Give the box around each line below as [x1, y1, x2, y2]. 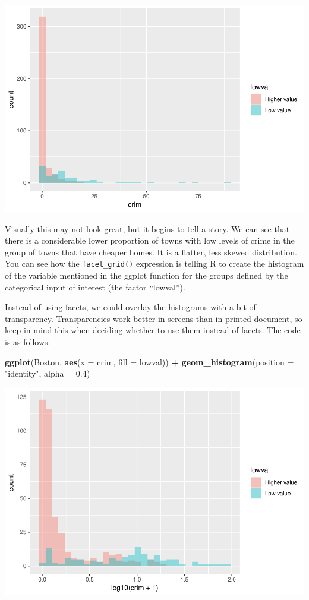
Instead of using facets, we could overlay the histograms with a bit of [5, 301, 256, 313]
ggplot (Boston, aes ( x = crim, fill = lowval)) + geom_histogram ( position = [5, 355, 294, 368]
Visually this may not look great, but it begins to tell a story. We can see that [5, 222, 290, 235]
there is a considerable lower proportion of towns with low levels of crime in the [5, 234, 295, 247]
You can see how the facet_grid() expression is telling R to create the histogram [5, 257, 304, 270]
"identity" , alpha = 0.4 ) [5, 367, 90, 380]
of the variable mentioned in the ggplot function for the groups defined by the [5, 269, 288, 281]
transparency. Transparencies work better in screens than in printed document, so [5, 312, 302, 324]
